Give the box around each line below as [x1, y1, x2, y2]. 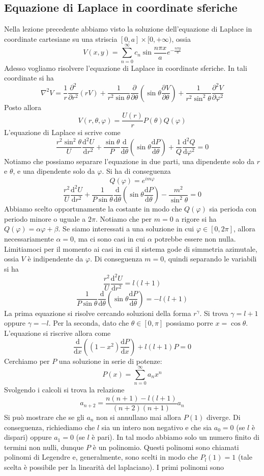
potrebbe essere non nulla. [154, 233, 236, 244]
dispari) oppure [4, 432, 52, 442]
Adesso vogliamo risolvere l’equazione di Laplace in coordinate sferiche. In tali [4, 62, 247, 73]
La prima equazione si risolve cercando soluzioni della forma [4, 307, 191, 318]
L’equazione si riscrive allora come [4, 328, 111, 338]
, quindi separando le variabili [164, 253, 257, 264]
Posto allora [4, 101, 42, 112]
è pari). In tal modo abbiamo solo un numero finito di [92, 432, 259, 442]
